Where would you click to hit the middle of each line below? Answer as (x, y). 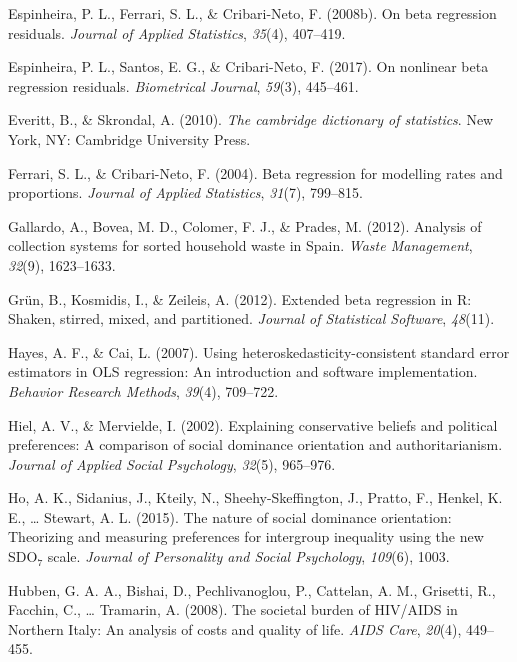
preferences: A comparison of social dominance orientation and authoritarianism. (255, 444)
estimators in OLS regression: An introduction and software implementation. (243, 371)
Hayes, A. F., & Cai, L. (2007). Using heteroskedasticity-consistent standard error (259, 351)
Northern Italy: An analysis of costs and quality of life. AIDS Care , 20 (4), (235, 628)
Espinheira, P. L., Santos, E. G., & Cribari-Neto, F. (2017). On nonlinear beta (248, 66)
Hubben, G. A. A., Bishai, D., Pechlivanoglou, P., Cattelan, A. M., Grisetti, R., (252, 589)
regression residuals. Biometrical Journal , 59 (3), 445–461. (183, 85)
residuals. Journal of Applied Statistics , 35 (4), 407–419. (177, 32)
